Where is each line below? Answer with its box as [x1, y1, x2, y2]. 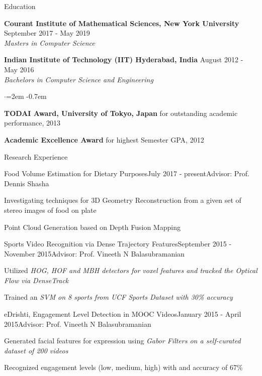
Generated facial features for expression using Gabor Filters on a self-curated [4, 335, 241, 346]
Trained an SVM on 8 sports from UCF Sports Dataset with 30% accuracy [4, 292, 233, 302]
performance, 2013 [4, 117, 61, 128]
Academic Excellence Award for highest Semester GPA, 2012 [4, 134, 204, 145]
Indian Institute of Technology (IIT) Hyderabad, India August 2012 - [4, 54, 243, 65]
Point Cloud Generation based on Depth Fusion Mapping [4, 221, 181, 232]
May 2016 [4, 64, 34, 74]
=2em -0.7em [6, 91, 47, 101]
